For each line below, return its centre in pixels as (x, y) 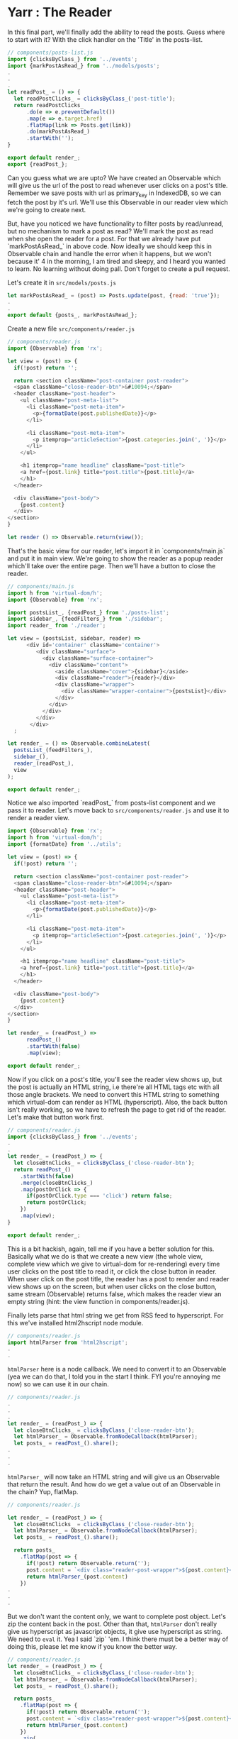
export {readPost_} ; (38, 164)
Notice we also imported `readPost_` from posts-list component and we (112, 803)
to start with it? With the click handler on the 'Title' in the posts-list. (105, 39)
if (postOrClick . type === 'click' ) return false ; (99, 1196)
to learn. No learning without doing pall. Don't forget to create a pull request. (119, 269)
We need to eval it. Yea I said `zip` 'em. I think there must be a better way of (118, 1639)
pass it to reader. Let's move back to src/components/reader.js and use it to (118, 810)
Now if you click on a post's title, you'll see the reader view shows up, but (115, 1079)
